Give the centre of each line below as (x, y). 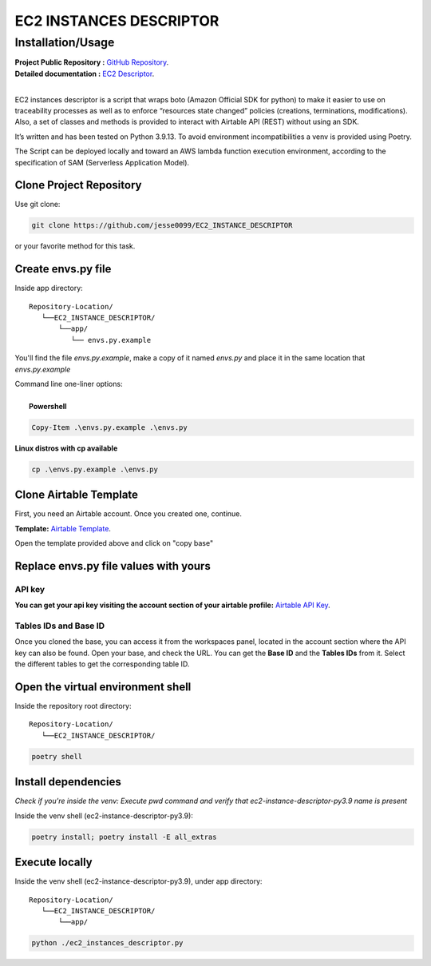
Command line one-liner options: (69, 384)
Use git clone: (38, 205)
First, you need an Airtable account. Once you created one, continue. (129, 514)
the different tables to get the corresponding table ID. (102, 664)
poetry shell (57, 756)
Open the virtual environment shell (103, 687)
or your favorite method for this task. (75, 246)
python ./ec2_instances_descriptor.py (107, 943)
